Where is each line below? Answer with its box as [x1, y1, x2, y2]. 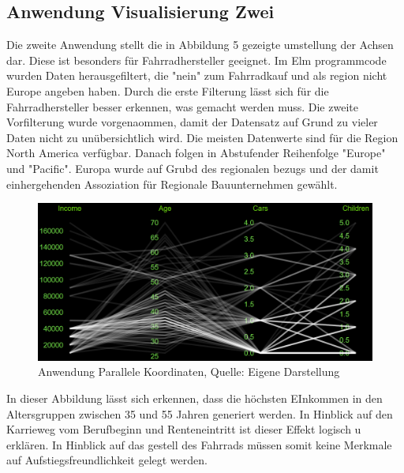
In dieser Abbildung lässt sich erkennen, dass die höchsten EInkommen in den [6, 389, 383, 406]
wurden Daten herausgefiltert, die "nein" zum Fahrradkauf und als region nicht [6, 67, 387, 84]
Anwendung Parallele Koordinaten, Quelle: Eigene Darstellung [38, 363, 340, 380]
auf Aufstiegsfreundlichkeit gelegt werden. [6, 452, 208, 468]
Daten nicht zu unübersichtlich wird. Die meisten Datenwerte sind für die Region [6, 129, 398, 145]
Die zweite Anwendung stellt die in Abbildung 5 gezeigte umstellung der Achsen [6, 36, 394, 53]
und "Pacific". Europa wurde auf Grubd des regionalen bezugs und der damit [6, 160, 379, 176]
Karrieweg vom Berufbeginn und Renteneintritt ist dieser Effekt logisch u [6, 421, 361, 437]
